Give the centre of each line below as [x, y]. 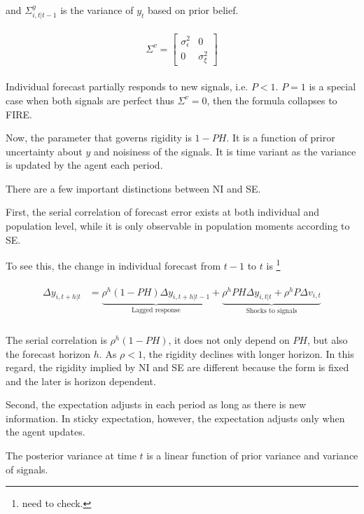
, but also [327, 339]
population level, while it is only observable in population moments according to [178, 226]
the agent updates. [45, 432]
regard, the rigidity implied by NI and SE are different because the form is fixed [177, 367]
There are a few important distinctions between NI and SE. [133, 188]
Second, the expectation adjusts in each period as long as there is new [156, 404]
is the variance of [97, 10]
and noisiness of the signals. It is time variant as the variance [225, 151]
